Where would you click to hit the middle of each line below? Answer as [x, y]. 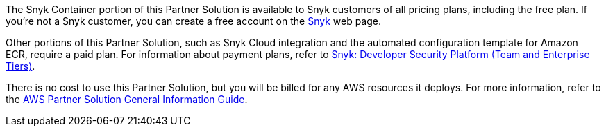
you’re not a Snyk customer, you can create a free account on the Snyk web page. [193, 21]
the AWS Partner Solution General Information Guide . [127, 99]
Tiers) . [20, 66]
